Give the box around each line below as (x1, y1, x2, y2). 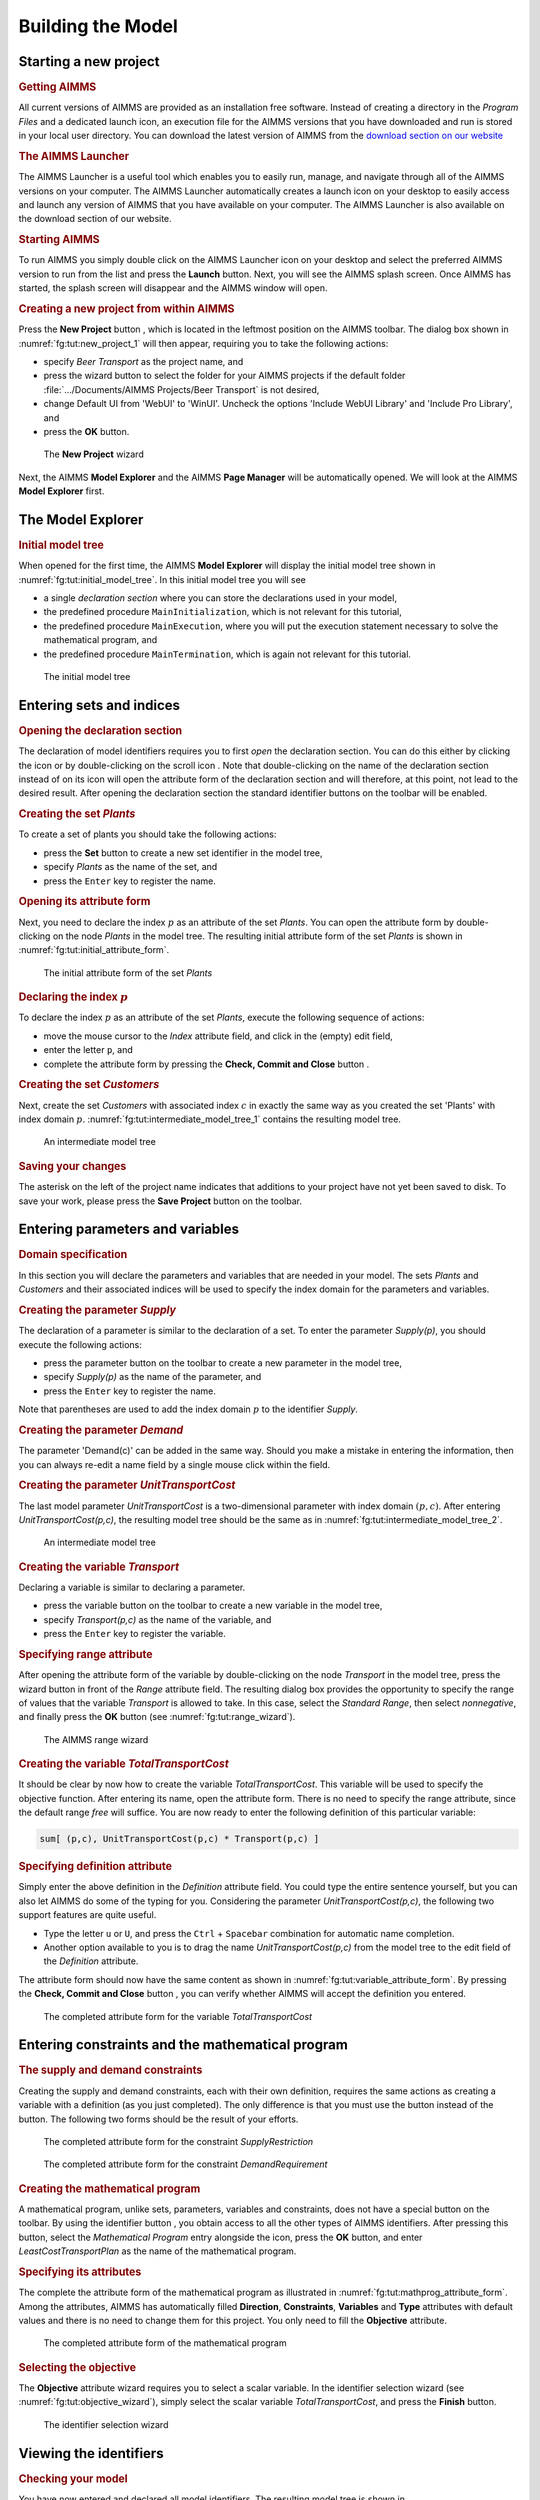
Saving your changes (18, 1159, 127, 1173)
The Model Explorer (18, 511, 144, 528)
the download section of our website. (18, 213, 172, 225)
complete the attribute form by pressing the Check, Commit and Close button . (43, 1058, 370, 1070)
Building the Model (18, 15, 179, 37)
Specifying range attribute (18, 1647, 154, 1661)
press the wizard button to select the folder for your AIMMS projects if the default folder (43, 370, 406, 382)
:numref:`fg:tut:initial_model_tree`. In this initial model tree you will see (18, 573, 307, 585)
